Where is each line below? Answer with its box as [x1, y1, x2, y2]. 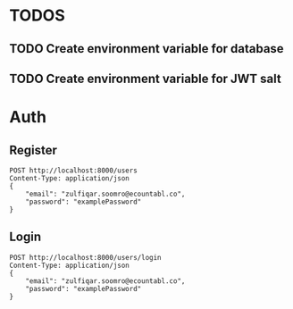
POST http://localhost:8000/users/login [9, 253, 163, 262]
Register [9, 142, 58, 157]
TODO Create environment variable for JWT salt [9, 71, 281, 86]
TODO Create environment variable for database [9, 41, 284, 56]
